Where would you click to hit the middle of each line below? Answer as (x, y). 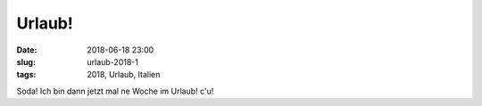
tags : (26, 75)
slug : (26, 61)
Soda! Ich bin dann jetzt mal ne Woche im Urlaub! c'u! (115, 91)
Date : (27, 50)
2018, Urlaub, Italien (124, 75)
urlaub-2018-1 (112, 61)
